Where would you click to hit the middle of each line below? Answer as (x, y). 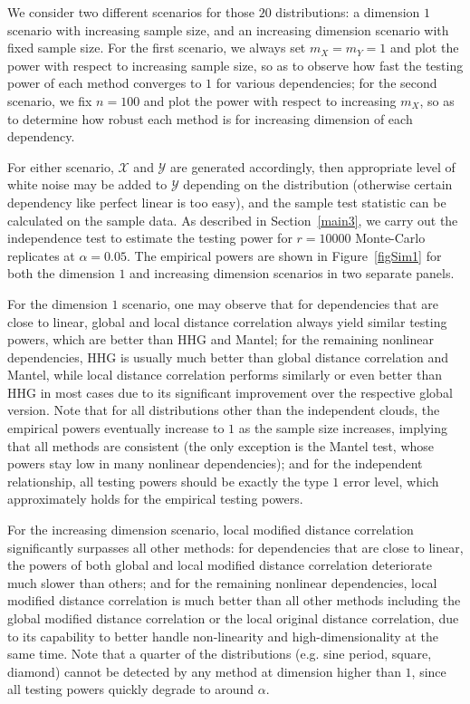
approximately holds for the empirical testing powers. (155, 499)
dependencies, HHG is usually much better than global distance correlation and (228, 357)
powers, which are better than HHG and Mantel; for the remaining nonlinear (221, 339)
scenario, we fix (50, 100)
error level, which (391, 481)
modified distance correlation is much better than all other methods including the (234, 600)
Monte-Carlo (390, 238)
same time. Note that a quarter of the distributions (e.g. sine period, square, (220, 654)
